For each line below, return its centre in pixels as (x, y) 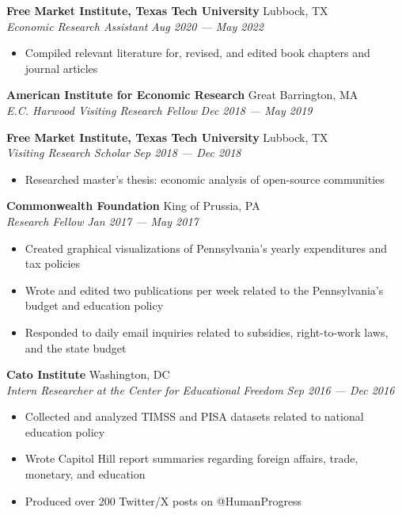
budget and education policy (94, 305)
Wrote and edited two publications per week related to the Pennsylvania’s (204, 290)
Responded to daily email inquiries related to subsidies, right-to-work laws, (207, 332)
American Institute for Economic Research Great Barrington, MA (182, 95)
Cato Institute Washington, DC (88, 374)
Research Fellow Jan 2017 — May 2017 (102, 221)
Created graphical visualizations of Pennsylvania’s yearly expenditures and (206, 248)
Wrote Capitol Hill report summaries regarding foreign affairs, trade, (192, 458)
